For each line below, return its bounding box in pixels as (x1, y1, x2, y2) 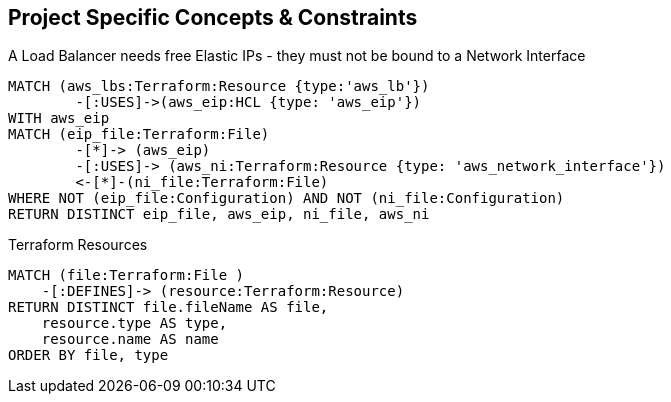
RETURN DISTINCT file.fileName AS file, (8, 299, 329, 316)
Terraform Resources (8, 236, 148, 254)
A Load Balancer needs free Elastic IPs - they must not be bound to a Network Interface (8, 47, 586, 65)
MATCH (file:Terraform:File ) (8, 267, 245, 284)
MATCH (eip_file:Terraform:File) (8, 126, 270, 143)
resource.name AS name (41, 331, 219, 348)
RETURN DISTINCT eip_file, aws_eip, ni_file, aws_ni (8, 206, 430, 223)
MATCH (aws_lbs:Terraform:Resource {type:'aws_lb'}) (8, 78, 430, 95)
